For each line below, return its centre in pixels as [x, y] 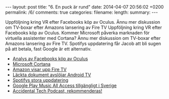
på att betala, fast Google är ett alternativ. [48, 49]
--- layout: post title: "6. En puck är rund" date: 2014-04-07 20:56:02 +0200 [84, 7]
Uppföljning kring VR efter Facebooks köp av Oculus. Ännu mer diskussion [83, 22]
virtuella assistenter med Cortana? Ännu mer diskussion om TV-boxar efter [83, 38]
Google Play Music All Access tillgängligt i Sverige [65, 85]
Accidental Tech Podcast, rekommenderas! [57, 91]
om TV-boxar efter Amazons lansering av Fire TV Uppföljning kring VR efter [84, 27]
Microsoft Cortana [32, 64]
